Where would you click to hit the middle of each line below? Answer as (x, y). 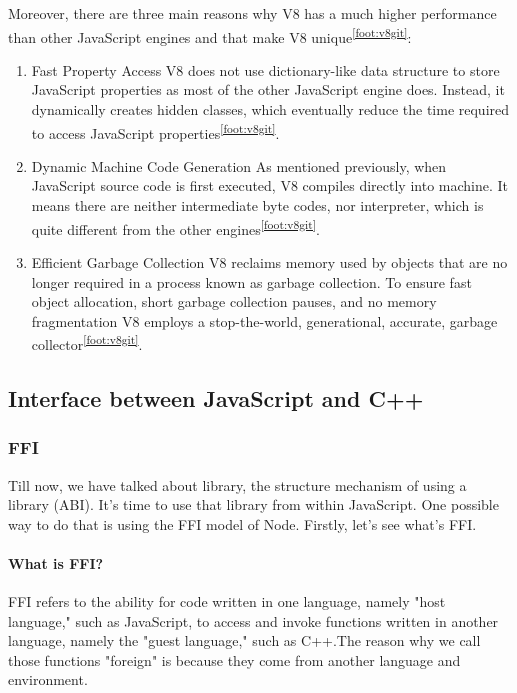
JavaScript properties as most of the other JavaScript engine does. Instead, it (268, 89)
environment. (48, 679)
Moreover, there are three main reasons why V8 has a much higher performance (252, 13)
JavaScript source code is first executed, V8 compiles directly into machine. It (270, 185)
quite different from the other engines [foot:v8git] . (175, 227)
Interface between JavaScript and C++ (216, 397)
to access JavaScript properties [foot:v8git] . (155, 131)
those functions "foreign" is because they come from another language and (234, 659)
